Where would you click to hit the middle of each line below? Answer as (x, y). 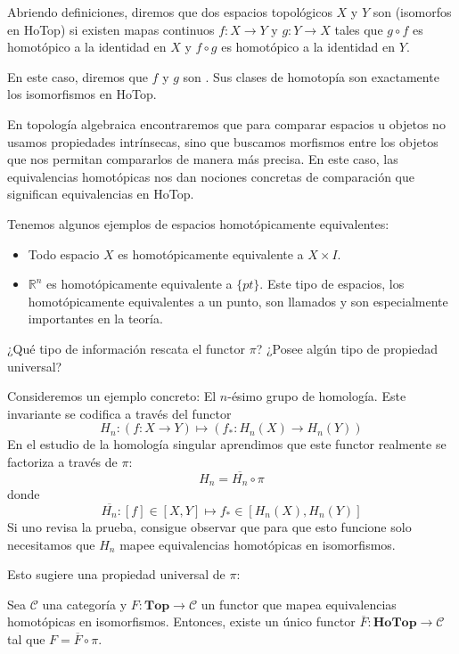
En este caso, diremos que (78, 76)
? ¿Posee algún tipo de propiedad (347, 348)
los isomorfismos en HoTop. (82, 94)
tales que (359, 29)
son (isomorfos (412, 12)
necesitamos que (51, 544)
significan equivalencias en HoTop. (101, 194)
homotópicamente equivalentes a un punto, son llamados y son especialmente (238, 301)
